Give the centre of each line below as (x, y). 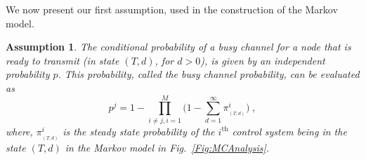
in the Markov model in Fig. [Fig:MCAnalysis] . (167, 147)
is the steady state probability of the (139, 131)
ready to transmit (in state (63, 60)
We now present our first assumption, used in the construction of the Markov (172, 9)
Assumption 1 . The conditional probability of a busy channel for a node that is (178, 47)
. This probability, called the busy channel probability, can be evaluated (209, 74)
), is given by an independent (263, 60)
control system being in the (289, 131)
